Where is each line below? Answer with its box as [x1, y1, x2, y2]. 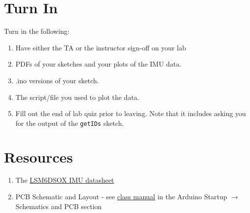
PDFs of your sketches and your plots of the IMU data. [15, 59, 181, 69]
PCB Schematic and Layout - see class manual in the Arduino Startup [15, 191, 227, 202]
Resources [4, 146, 73, 166]
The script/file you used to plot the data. [15, 92, 139, 102]
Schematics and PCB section [15, 201, 102, 211]
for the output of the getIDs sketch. [15, 118, 124, 128]
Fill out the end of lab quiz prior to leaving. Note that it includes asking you [15, 108, 246, 118]
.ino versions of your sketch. [15, 75, 99, 85]
